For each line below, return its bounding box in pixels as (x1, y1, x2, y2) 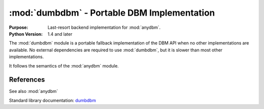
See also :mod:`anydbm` (9, 88, 58, 94)
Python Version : (9, 31, 43, 37)
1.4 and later (47, 31, 73, 37)
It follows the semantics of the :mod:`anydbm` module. (9, 63, 119, 68)
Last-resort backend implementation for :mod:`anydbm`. (47, 24, 161, 30)
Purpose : (9, 24, 28, 30)
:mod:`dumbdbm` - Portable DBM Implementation (9, 7, 215, 18)
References (9, 76, 45, 84)
